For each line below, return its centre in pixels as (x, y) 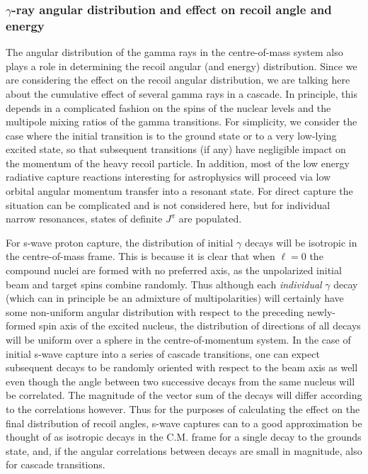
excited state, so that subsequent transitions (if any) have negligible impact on (176, 149)
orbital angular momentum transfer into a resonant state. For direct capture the (179, 191)
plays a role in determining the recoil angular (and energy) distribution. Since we (182, 66)
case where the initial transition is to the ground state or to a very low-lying (171, 135)
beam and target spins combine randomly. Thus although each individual (164, 284)
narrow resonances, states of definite (84, 219)
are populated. (210, 219)
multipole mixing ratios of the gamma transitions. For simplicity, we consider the (182, 122)
